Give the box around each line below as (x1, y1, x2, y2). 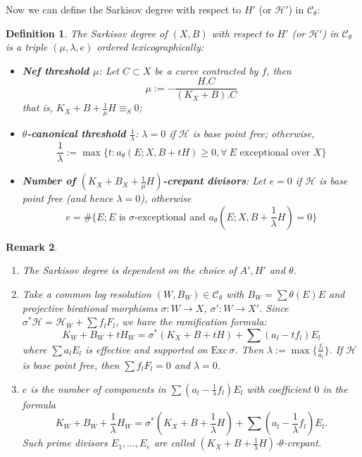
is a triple (6, 39, 48, 54)
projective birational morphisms (22, 300, 158, 315)
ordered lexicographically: (96, 39, 204, 54)
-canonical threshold (27, 126, 126, 141)
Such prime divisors (22, 435, 108, 450)
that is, (22, 100, 53, 115)
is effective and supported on (85, 342, 208, 356)
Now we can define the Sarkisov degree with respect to (6, 2, 242, 16)
